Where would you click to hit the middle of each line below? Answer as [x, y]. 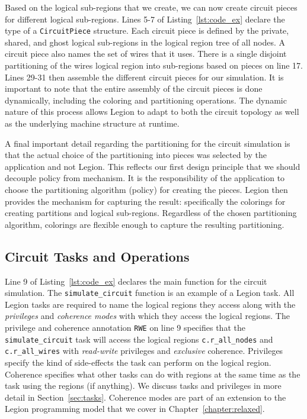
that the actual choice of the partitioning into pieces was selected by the [136, 155]
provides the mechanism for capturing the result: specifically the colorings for [145, 201]
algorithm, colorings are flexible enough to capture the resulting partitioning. [145, 224]
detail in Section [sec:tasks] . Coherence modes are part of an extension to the [145, 397]
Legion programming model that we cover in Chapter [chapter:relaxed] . [135, 409]
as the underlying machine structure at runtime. [92, 123]
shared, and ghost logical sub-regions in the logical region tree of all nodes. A [145, 42]
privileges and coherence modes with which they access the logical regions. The [147, 316]
